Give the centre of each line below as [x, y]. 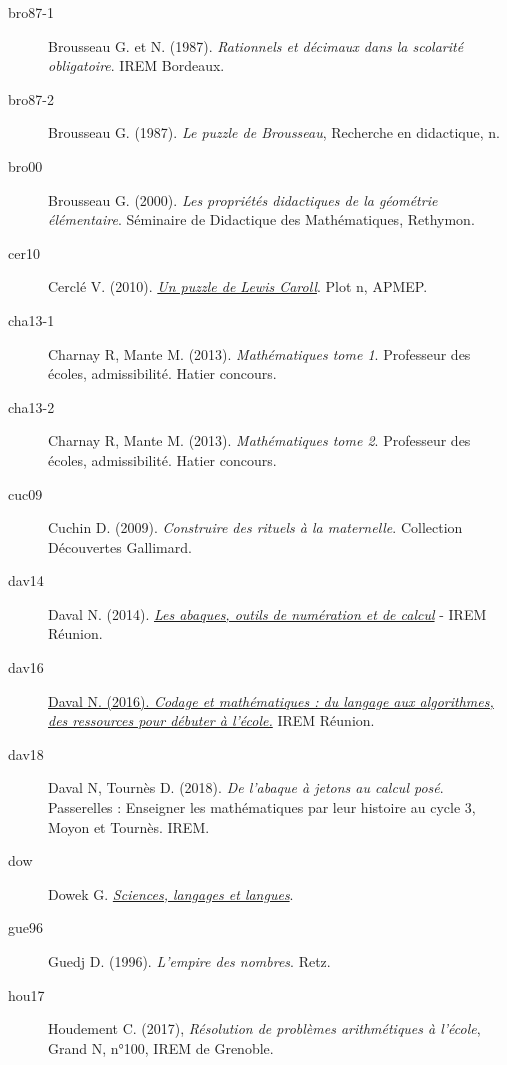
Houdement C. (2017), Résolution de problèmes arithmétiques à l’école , [264, 1028]
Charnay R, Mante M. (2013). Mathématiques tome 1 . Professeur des [259, 353]
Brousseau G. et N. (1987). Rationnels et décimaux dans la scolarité [256, 45]
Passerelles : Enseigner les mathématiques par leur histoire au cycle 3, [262, 807]
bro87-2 [31, 98]
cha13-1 [31, 319]
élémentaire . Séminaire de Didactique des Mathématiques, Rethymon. [261, 219]
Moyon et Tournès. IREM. [129, 826]
